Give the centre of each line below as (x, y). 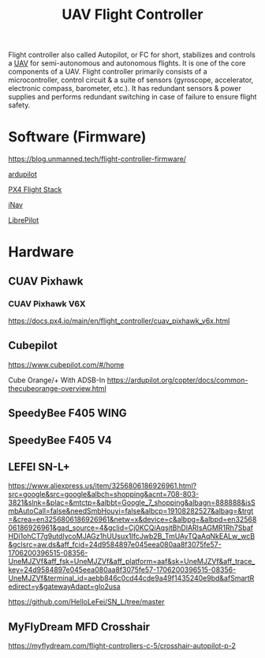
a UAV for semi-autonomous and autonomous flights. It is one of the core (127, 63)
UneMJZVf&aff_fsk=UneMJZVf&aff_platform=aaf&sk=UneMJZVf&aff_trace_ (132, 562)
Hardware (41, 252)
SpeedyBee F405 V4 (60, 440)
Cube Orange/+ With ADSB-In (57, 380)
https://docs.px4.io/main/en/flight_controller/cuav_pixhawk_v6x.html (119, 321)
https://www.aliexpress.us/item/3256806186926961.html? (103, 486)
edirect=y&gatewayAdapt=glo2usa (64, 587)
